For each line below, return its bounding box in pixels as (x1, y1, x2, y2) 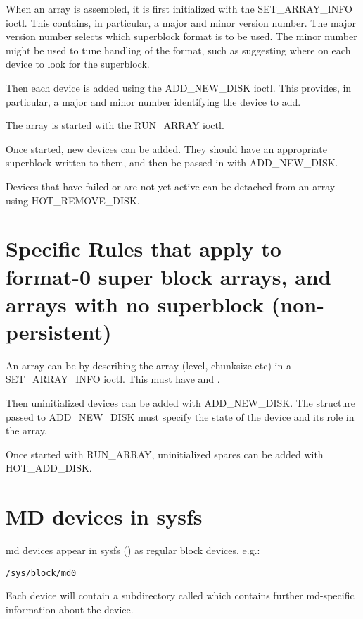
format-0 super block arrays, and (6, 262, 331, 290)
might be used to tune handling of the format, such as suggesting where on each (6, 42, 351, 57)
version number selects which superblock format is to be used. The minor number (6, 29, 357, 44)
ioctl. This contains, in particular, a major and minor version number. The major (6, 15, 356, 30)
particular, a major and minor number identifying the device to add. (6, 94, 301, 109)
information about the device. (6, 601, 134, 616)
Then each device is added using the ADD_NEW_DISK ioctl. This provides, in (6, 80, 352, 94)
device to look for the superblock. (6, 56, 150, 71)
